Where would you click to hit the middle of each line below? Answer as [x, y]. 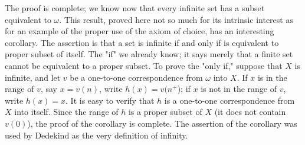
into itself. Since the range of [66, 112]
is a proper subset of [165, 112]
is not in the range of [239, 89]
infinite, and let [33, 77]
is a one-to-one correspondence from [229, 100]
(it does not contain [250, 112]
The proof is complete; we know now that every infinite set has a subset [135, 8]
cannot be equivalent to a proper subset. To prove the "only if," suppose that [144, 65]
